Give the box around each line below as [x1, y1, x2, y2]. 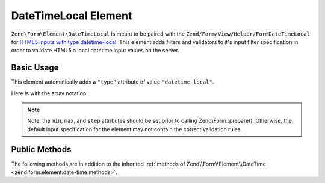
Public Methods [11, 144, 72, 155]
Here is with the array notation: [11, 89, 88, 96]
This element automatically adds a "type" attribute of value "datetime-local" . [11, 78, 214, 85]
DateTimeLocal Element [11, 9, 132, 22]
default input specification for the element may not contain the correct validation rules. [27, 125, 243, 132]
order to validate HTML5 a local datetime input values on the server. [11, 47, 180, 54]
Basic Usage [11, 63, 59, 73]
